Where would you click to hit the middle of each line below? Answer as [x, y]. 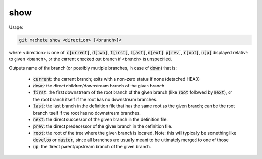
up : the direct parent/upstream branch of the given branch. [92, 146]
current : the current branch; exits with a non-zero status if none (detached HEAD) [117, 79]
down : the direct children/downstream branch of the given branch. [99, 86]
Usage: [16, 27]
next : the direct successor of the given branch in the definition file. [101, 120]
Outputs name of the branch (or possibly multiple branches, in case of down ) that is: [93, 68]
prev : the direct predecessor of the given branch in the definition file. [103, 126]
